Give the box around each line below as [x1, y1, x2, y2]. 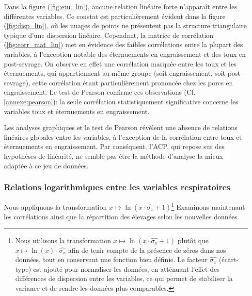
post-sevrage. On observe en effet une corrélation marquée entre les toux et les [4, 58, 236, 68]
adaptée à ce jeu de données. [4, 160, 89, 170]
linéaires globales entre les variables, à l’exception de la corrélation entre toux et [4, 132, 242, 142]
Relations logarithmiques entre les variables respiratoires [4, 181, 230, 193]
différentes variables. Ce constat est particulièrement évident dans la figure [4, 11, 226, 21]
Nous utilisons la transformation [15, 235, 111, 245]
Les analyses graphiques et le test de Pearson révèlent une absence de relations [4, 122, 237, 132]
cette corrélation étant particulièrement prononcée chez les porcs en [32, 77, 233, 87]
